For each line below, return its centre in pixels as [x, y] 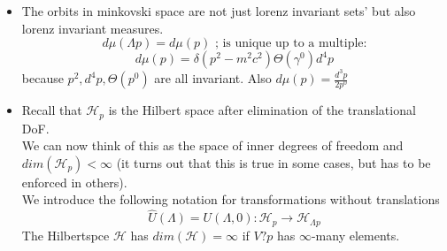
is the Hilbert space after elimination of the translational [262, 110]
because [42, 78]
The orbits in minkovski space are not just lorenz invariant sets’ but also [219, 11]
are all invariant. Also [213, 78]
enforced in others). [74, 182]
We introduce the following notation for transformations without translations [231, 199]
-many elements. [355, 235]
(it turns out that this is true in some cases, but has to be [274, 162]
